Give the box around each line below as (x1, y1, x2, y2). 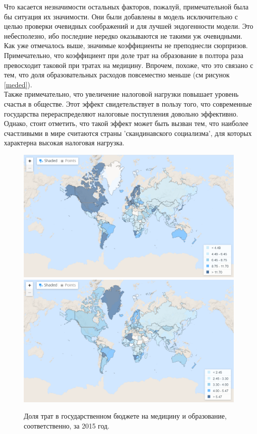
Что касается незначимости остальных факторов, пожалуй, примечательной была (4, 1, 249, 11)
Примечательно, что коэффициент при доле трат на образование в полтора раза (4, 50, 244, 60)
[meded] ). (4, 79, 32, 89)
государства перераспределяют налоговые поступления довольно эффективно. (4, 108, 238, 119)
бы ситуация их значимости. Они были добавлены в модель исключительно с (4, 11, 238, 21)
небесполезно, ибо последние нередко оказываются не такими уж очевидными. (4, 30, 243, 41)
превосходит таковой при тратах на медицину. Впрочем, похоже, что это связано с (4, 60, 254, 70)
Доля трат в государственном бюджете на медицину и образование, (24, 411, 227, 421)
